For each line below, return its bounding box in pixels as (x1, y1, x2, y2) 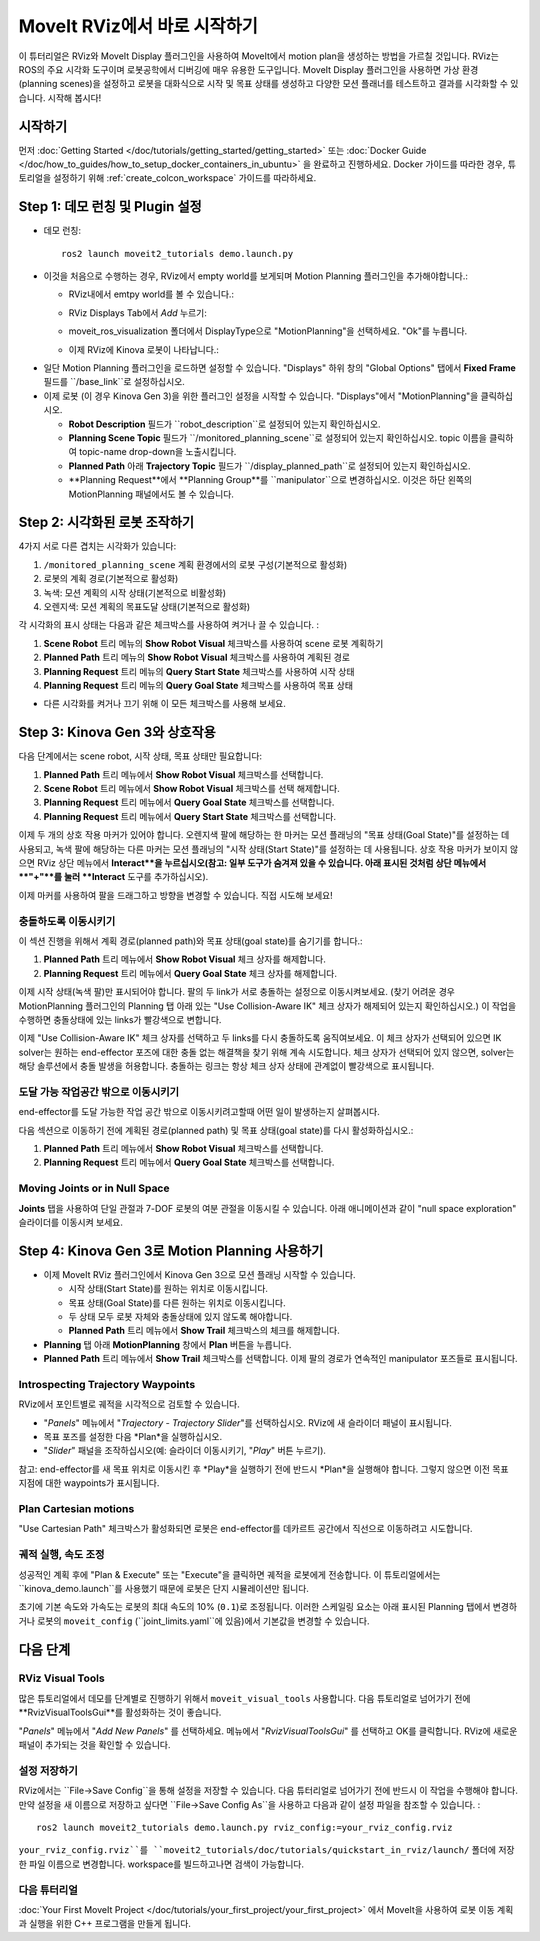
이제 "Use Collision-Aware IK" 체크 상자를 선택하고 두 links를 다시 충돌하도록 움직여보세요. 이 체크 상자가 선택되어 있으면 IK (18, 1032, 502, 1044)
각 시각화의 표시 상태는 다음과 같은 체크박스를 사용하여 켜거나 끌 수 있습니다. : (18, 619, 320, 631)
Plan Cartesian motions (18, 1502, 135, 1516)
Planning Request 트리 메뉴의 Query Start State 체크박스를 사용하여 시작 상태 (43, 665, 355, 677)
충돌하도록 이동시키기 (18, 914, 116, 928)
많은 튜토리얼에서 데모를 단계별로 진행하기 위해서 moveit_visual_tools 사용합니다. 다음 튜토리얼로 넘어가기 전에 (18, 1692, 471, 1704)
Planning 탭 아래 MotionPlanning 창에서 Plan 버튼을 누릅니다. (43, 1338, 292, 1350)
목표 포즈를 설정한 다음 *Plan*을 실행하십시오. (43, 1431, 223, 1443)
